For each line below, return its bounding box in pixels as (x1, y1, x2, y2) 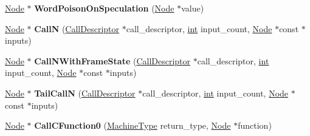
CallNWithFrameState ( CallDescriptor (34, 54, 191, 67)
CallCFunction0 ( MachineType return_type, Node (34, 119, 231, 132)
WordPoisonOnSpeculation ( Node (34, 2, 174, 14)
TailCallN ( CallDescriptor (34, 86, 136, 99)
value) (181, 2, 204, 14)
